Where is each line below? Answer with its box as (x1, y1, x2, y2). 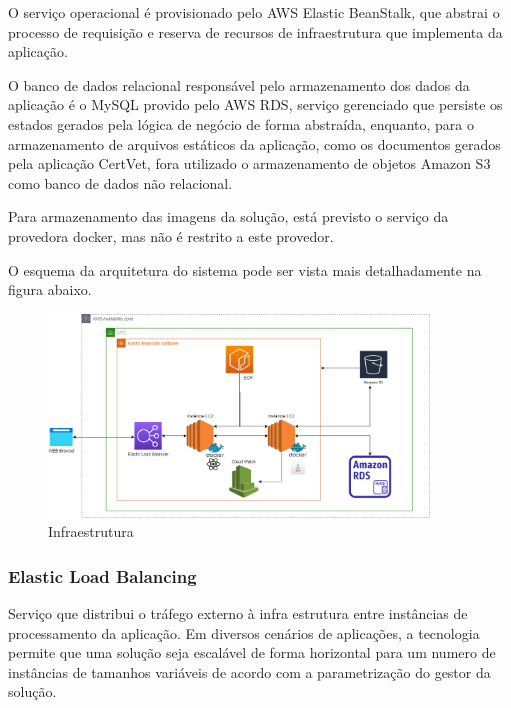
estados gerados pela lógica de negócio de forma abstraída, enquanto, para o (8, 113, 474, 134)
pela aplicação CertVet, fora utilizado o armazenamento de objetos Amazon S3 (8, 153, 491, 174)
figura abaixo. (8, 279, 92, 300)
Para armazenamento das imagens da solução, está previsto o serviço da (8, 206, 449, 227)
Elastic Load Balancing (8, 563, 197, 588)
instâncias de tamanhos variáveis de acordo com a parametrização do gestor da (8, 661, 491, 682)
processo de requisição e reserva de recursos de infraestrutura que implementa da (8, 21, 503, 42)
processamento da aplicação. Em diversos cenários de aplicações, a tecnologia (8, 622, 480, 643)
